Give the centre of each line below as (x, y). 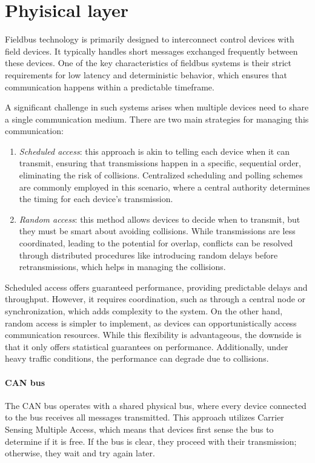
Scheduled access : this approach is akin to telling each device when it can (154, 151)
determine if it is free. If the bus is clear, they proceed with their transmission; (151, 441)
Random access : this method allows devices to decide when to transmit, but (160, 219)
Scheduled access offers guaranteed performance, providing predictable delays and (156, 287)
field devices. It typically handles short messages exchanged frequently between (151, 51)
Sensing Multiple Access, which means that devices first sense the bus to (139, 429)
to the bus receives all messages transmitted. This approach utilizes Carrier (144, 417)
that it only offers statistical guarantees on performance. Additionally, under (147, 346)
